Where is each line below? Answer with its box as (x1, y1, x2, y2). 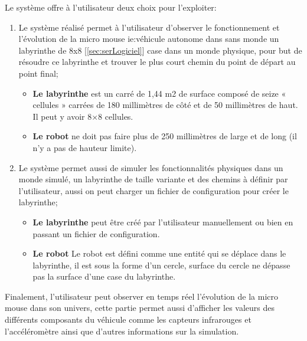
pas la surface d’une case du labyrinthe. (32, 270, 176, 283)
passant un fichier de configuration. (32, 227, 160, 240)
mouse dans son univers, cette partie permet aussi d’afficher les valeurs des (5, 301, 275, 314)
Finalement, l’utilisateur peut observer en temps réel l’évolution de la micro (5, 290, 279, 302)
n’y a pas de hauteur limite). (32, 141, 137, 153)
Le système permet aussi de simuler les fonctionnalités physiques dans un (18, 161, 283, 173)
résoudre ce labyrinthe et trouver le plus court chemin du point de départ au (18, 55, 296, 68)
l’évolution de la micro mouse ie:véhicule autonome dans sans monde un (18, 32, 279, 45)
